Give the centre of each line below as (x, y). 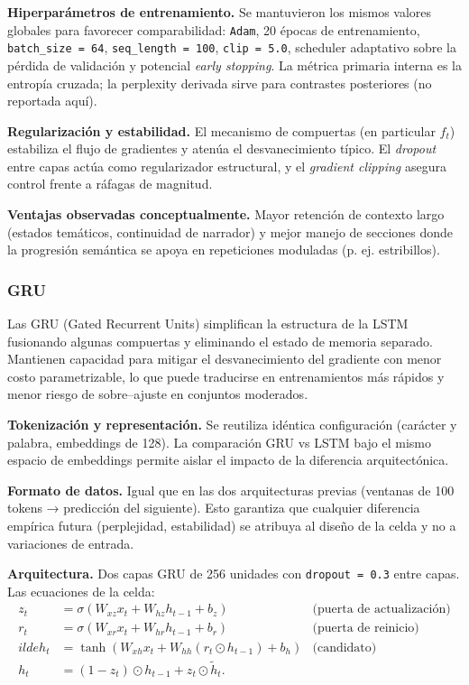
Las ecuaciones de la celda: (81, 591)
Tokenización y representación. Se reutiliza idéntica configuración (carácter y (232, 425)
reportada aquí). (52, 101)
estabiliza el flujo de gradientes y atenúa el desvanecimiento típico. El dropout (222, 148)
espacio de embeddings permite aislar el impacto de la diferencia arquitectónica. (228, 460)
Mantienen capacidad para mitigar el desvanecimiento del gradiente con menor (225, 359)
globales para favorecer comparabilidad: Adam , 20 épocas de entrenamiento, (214, 29)
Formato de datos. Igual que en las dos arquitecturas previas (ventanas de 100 (231, 490)
